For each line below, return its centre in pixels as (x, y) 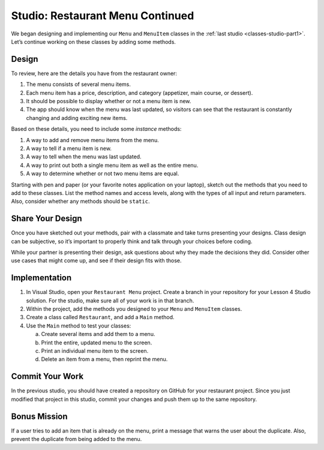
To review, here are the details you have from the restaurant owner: (94, 73)
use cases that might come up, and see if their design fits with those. (97, 260)
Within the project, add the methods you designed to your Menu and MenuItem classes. (134, 309)
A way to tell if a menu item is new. (69, 148)
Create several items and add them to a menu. (98, 334)
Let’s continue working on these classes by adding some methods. (94, 41)
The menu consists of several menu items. (79, 85)
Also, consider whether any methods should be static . (80, 202)
